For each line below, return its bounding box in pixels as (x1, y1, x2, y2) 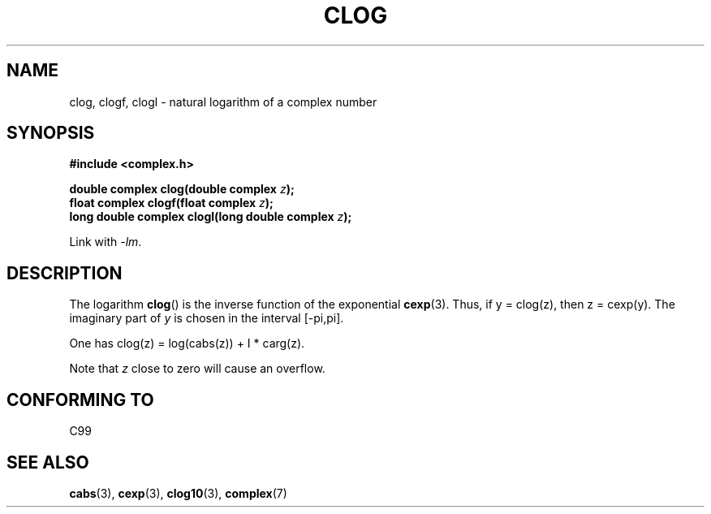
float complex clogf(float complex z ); (69, 196, 274, 210)
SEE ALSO (6, 451, 89, 473)
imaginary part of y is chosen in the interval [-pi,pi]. (69, 311, 344, 326)
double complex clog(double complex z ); (69, 182, 295, 197)
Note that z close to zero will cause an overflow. (69, 361, 325, 376)
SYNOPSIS (6, 123, 95, 144)
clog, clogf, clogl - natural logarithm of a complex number (69, 94, 377, 109)
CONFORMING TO (6, 389, 154, 410)
